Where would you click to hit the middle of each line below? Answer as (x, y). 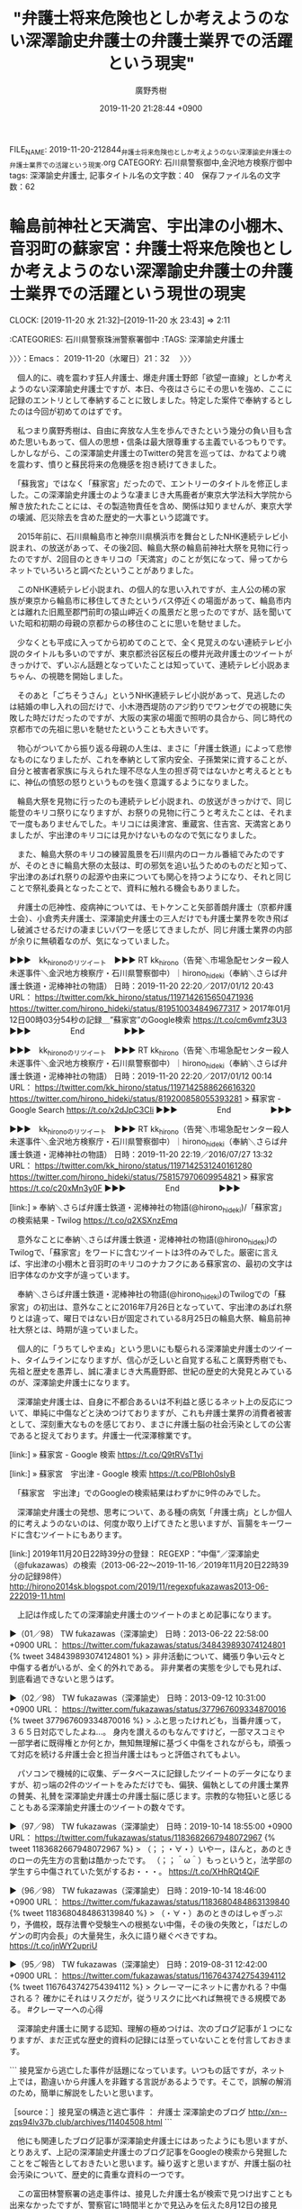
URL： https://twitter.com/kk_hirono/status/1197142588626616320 (133, 1087)
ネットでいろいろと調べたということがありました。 (104, 571)
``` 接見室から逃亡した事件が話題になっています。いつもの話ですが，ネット (147, 2070)
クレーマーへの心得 (67, 2009)
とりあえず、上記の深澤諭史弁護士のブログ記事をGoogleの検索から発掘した (148, 2151)
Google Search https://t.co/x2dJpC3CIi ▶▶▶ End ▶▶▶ (151, 1109)
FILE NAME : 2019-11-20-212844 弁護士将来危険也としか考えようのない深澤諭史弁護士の (151, 150)
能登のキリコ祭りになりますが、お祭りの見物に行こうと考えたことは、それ (147, 813)
